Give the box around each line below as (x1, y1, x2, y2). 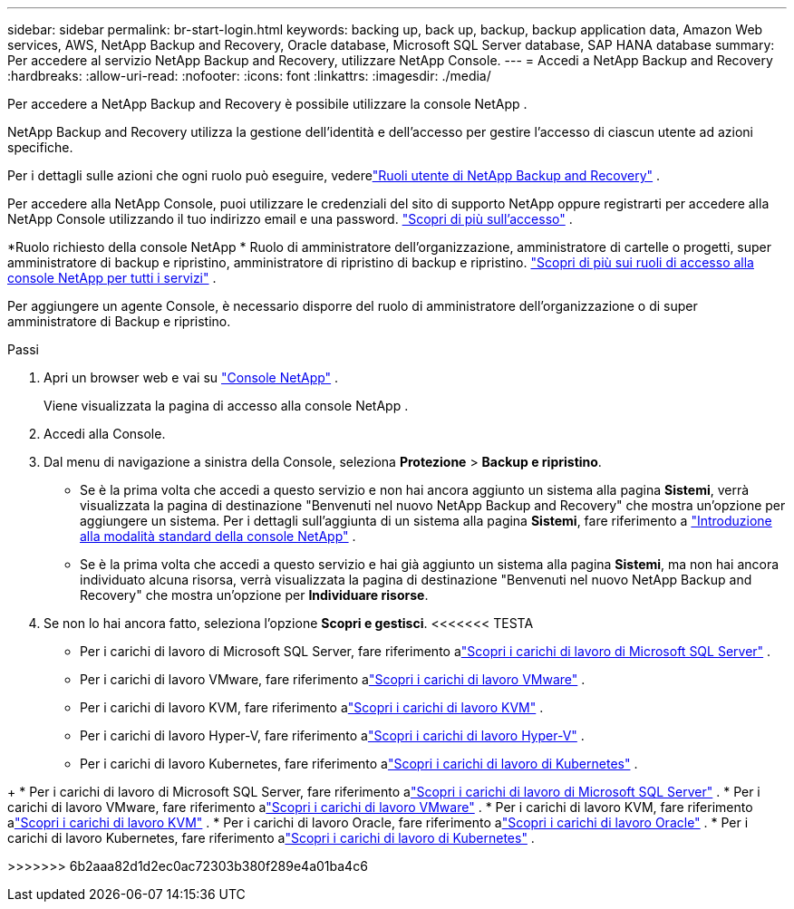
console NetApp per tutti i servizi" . (7, 270, 217, 285)
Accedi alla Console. (44, 426, 166, 441)
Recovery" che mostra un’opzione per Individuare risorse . (80, 587, 429, 603)
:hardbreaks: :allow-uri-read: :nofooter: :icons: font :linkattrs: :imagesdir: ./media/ (7, 68, 491, 83)
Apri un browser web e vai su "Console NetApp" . (44, 370, 339, 385)
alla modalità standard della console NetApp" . (80, 528, 356, 544)
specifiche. (7, 140, 73, 155)
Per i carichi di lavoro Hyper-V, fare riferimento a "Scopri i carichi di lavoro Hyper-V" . (80, 728, 585, 743)
